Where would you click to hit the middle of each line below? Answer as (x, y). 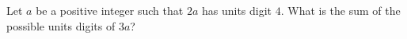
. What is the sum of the (340, 10)
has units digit (237, 10)
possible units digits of (61, 25)
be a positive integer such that (110, 10)
